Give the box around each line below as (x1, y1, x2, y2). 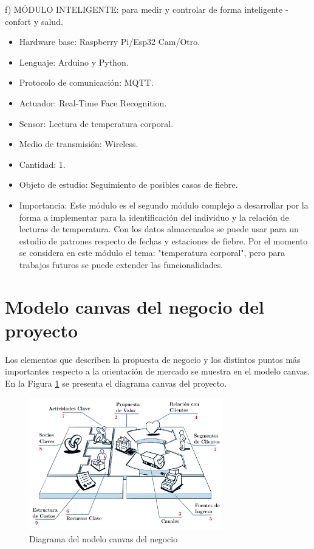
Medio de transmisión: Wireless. (19, 137, 138, 150)
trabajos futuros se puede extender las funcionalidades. (19, 258, 224, 271)
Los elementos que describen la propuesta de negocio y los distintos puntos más (5, 353, 301, 365)
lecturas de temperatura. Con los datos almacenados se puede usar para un (19, 223, 299, 235)
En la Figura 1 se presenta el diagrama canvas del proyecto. (5, 377, 227, 389)
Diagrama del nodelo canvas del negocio (29, 532, 178, 545)
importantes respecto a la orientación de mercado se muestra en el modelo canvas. (5, 365, 310, 378)
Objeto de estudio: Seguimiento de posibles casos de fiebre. (19, 178, 238, 191)
